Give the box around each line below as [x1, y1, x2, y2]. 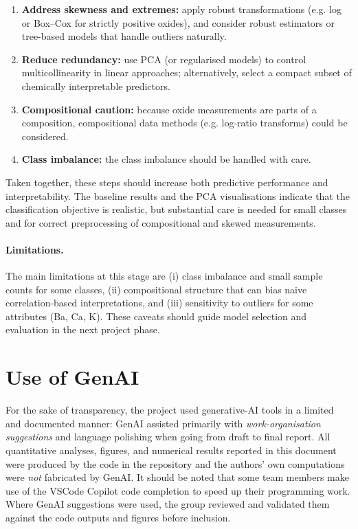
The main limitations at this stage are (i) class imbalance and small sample [5, 269, 323, 283]
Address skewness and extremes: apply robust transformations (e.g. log [21, 2, 342, 16]
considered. [21, 128, 69, 143]
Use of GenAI [5, 363, 139, 391]
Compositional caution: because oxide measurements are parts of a [21, 102, 317, 116]
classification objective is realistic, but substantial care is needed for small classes [5, 202, 347, 216]
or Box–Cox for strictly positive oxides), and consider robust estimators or [21, 15, 335, 30]
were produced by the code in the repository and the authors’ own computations [5, 456, 345, 471]
